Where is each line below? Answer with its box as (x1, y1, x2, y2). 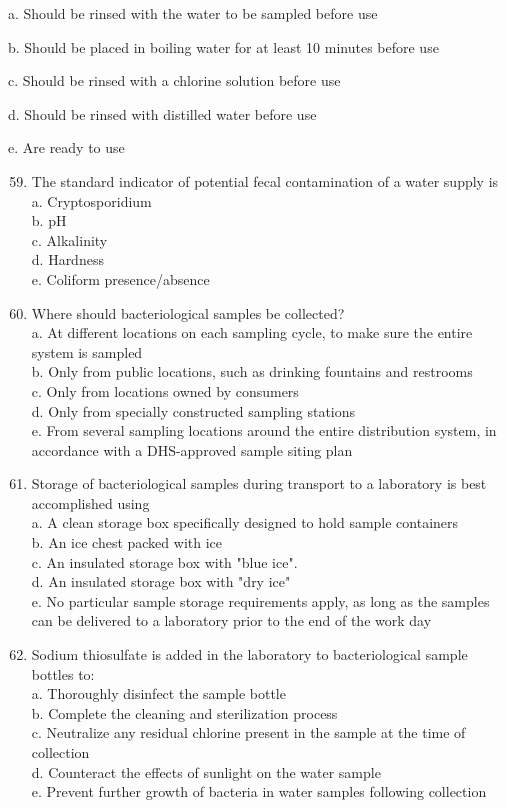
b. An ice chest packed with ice (31, 532, 223, 553)
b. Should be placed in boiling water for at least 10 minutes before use (8, 36, 439, 57)
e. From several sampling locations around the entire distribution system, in (31, 420, 497, 441)
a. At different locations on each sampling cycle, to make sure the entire (31, 322, 473, 343)
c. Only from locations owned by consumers (31, 380, 299, 401)
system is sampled (31, 341, 143, 362)
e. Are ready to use (8, 137, 125, 158)
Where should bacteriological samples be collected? (31, 302, 345, 323)
